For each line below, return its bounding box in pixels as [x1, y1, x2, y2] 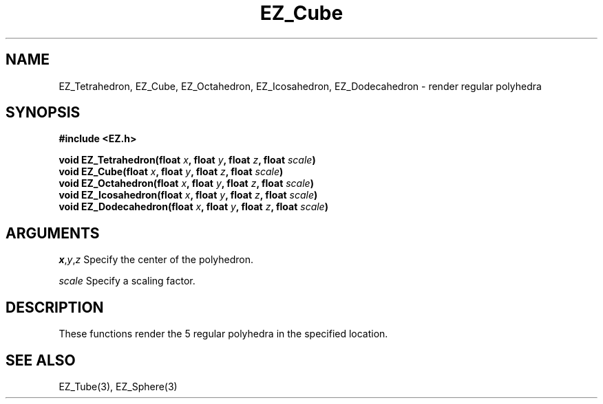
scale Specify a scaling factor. [59, 275, 195, 287]
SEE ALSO [6, 351, 76, 369]
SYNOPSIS [6, 104, 81, 122]
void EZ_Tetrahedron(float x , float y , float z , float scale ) [59, 154, 316, 166]
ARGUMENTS [6, 224, 100, 242]
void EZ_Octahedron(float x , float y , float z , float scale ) [59, 177, 314, 190]
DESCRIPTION [6, 298, 104, 316]
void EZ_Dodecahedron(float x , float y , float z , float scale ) [59, 201, 328, 213]
